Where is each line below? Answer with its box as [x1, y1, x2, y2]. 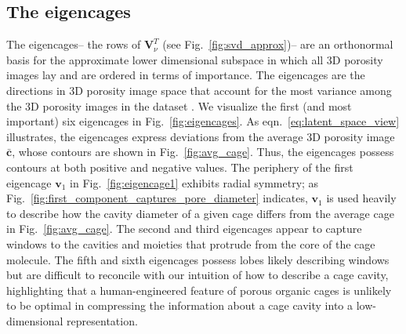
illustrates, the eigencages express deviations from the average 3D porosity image [6, 128, 395, 144]
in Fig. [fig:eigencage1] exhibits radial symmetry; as [70, 174, 319, 191]
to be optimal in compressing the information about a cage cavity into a [6, 297, 353, 314]
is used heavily [326, 190, 397, 206]
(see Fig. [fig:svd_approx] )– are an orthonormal [162, 36, 393, 53]
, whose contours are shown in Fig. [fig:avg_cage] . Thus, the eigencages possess [12, 143, 394, 160]
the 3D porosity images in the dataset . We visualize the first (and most [6, 97, 352, 114]
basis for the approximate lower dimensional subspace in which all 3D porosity [6, 51, 383, 67]
